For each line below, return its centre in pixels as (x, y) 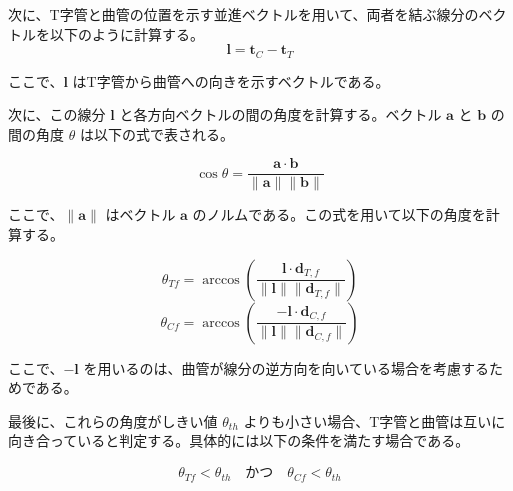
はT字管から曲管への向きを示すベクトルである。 (231, 80)
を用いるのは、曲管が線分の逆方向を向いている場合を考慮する (286, 367)
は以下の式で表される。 (156, 133)
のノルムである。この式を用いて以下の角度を (339, 214)
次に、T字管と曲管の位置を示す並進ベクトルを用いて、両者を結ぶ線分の (243, 14)
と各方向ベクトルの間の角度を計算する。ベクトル (280, 114)
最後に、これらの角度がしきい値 (113, 420)
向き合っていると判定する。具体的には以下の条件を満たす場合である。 (239, 440)
